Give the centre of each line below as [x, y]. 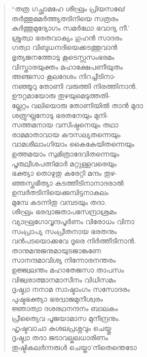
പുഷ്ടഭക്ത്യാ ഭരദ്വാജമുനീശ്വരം [57, 298]
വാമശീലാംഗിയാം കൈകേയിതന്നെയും [73, 144]
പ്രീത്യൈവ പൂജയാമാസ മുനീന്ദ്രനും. [66, 318]
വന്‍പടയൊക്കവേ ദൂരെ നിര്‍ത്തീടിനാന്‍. [74, 241]
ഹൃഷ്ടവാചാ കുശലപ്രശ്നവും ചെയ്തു [61, 328]
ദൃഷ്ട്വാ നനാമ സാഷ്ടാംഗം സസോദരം [71, 289]
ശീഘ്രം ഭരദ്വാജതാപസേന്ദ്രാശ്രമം [64, 212]
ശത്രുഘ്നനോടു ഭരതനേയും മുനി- [60, 115]
